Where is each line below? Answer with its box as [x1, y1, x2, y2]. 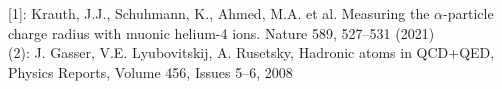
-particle [443, 3, 494, 23]
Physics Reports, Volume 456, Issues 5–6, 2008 [8, 61, 293, 82]
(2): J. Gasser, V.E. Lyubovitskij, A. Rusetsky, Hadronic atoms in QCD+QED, [8, 42, 495, 63]
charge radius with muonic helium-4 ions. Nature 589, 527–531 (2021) [8, 22, 435, 43]
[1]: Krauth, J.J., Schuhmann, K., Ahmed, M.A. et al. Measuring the [8, 3, 430, 23]
